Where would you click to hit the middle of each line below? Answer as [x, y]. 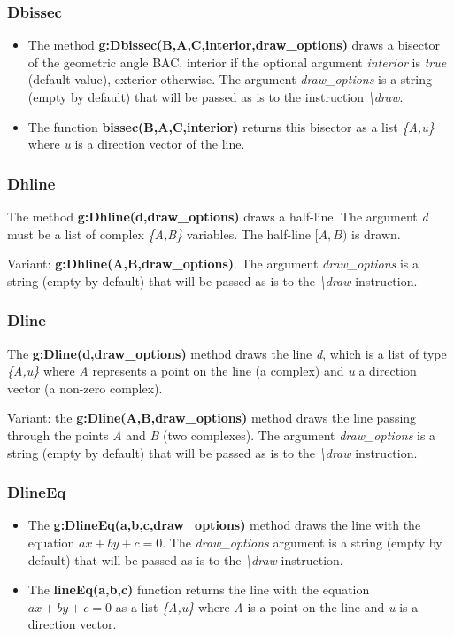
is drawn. [376, 233]
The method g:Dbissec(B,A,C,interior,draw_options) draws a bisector [234, 45]
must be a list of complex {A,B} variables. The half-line [159, 233]
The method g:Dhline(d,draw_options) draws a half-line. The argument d [218, 216]
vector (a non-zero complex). [85, 388]
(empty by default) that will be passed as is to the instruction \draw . [215, 97]
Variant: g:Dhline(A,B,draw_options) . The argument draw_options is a [213, 264]
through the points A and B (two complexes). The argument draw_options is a [222, 434]
